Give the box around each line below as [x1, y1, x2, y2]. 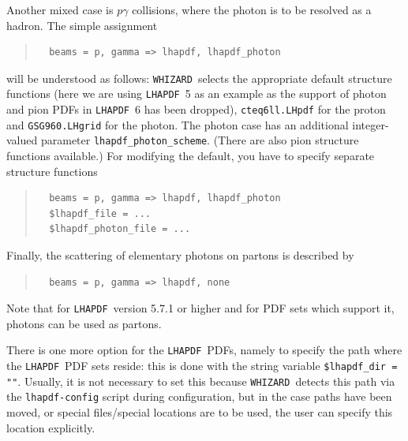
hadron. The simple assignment [6, 17, 158, 33]
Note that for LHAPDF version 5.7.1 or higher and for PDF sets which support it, [6, 300, 395, 316]
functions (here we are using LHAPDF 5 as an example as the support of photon [6, 85, 387, 102]
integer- [352, 116, 389, 133]
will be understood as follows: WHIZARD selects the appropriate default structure [6, 69, 392, 86]
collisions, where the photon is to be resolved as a [132, 2, 372, 17]
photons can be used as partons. [6, 315, 162, 331]
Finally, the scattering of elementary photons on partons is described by [6, 247, 354, 263]
